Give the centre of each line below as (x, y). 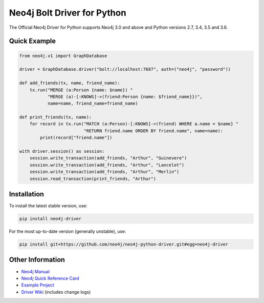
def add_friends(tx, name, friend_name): (70, 83)
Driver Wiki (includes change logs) (56, 292)
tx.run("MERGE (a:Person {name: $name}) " (81, 90)
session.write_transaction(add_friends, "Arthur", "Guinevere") (108, 158)
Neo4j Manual (35, 271)
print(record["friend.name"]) (76, 138)
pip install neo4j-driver (50, 219)
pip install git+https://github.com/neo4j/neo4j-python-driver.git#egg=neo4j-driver (124, 244)
